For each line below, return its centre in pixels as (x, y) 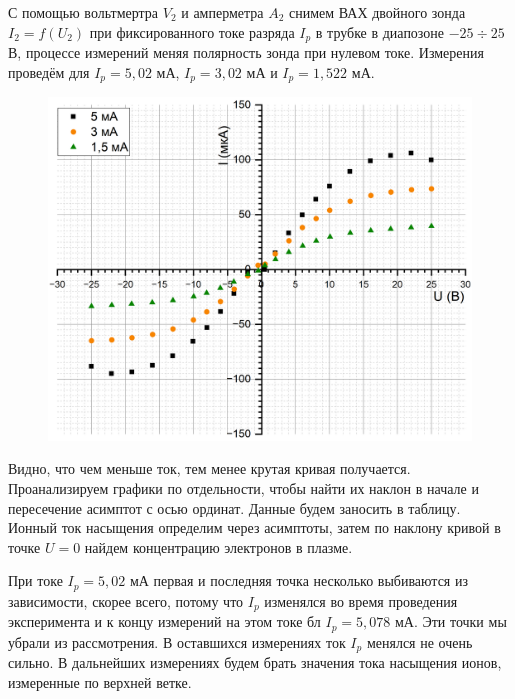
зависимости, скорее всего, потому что (126, 600)
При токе (35, 580)
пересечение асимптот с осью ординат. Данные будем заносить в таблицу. (234, 507)
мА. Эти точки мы (450, 621)
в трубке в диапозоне (380, 31)
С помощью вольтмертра (83, 12)
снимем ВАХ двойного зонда (377, 12)
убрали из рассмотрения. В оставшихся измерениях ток (177, 641)
